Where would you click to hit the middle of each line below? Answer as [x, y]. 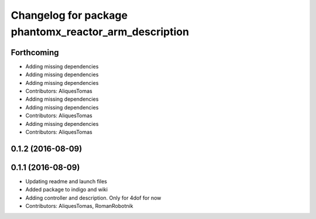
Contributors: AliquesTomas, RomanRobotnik [79, 206]
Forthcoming [35, 52]
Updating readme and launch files [66, 181]
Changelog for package [69, 15]
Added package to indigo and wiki [67, 190]
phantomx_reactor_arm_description [100, 32]
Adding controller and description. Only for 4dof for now [93, 198]
